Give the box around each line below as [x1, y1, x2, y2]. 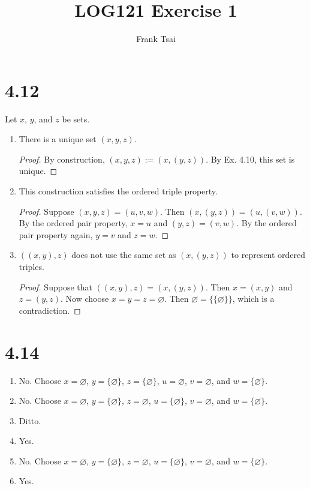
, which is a [232, 292, 275, 305]
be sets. [62, 112, 90, 125]
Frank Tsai [136, 32, 176, 45]
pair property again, [19, 228, 93, 241]
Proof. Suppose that [19, 280, 92, 293]
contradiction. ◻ [19, 304, 81, 316]
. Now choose [61, 292, 109, 305]
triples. [19, 260, 44, 272]
